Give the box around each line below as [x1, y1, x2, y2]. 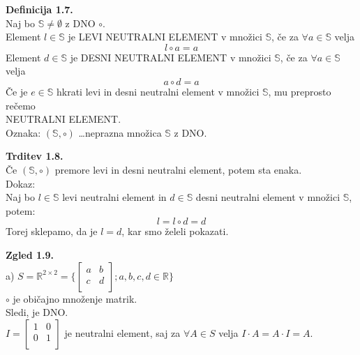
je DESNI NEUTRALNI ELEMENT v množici [70, 50, 271, 64]
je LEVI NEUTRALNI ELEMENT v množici [68, 29, 262, 44]
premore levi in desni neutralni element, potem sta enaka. [54, 162, 302, 176]
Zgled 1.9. [6, 247, 54, 262]
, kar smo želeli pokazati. [121, 224, 229, 239]
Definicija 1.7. [6, 2, 73, 16]
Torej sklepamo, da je [6, 224, 98, 239]
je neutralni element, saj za [64, 325, 181, 340]
